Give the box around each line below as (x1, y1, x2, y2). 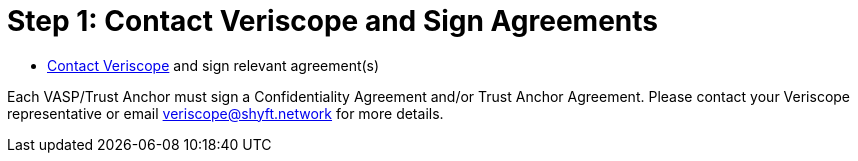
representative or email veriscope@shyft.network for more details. (7, 104, 444, 122)
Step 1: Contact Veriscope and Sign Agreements (7, 4, 658, 38)
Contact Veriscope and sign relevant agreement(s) (47, 56, 380, 74)
